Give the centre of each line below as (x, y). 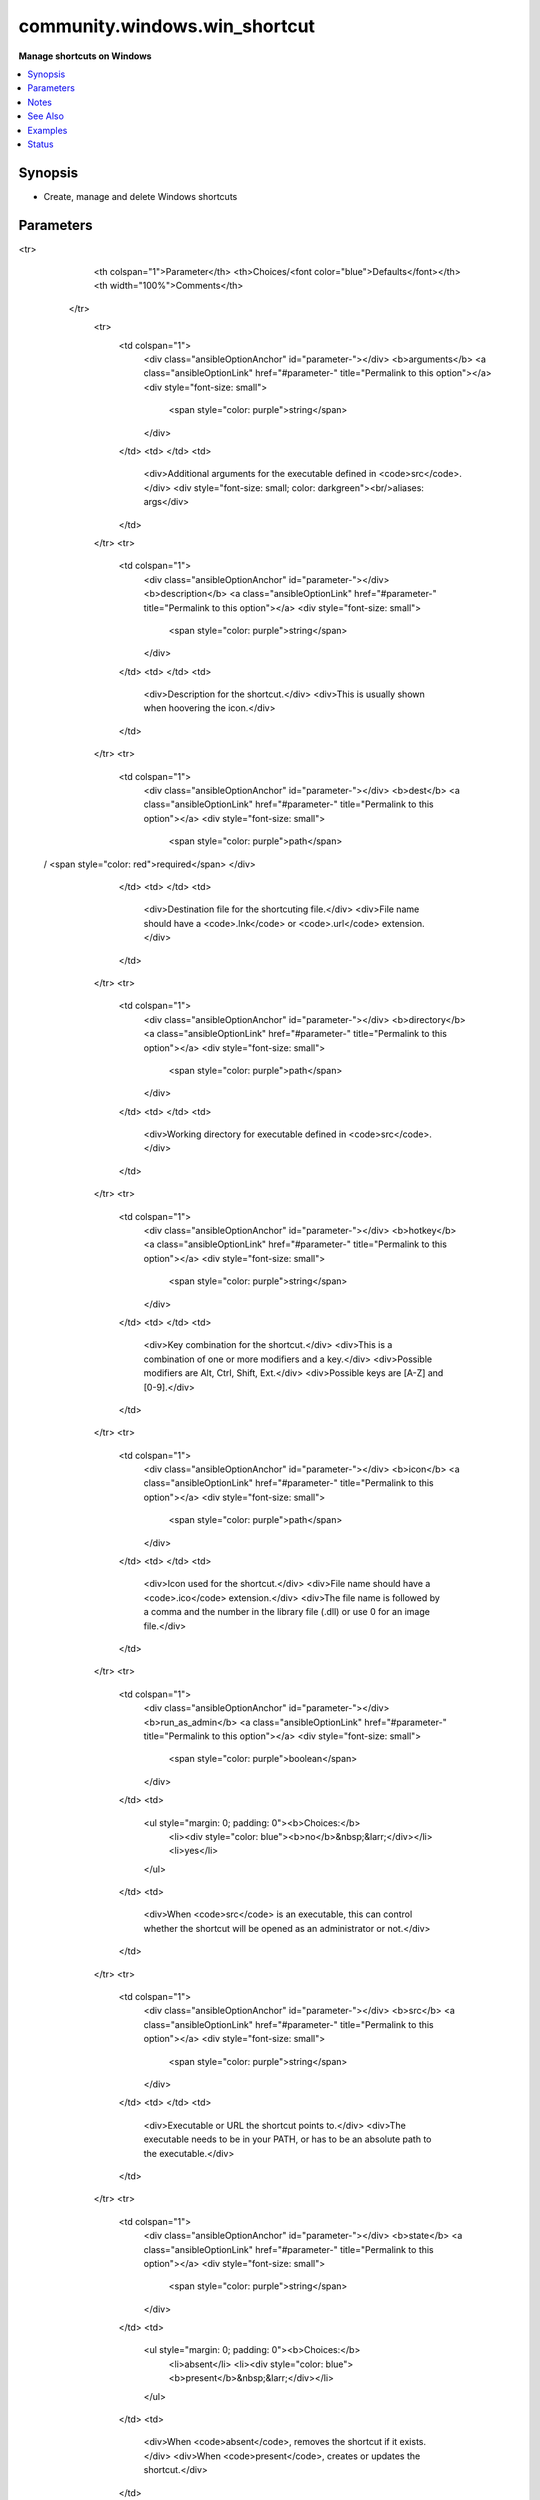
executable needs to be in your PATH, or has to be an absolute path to (287, 2139)
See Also (46, 116)
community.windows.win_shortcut (166, 26)
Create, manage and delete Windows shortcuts (140, 196)
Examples (47, 130)
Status (40, 144)
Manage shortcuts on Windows (85, 56)
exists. (413, 2442)
